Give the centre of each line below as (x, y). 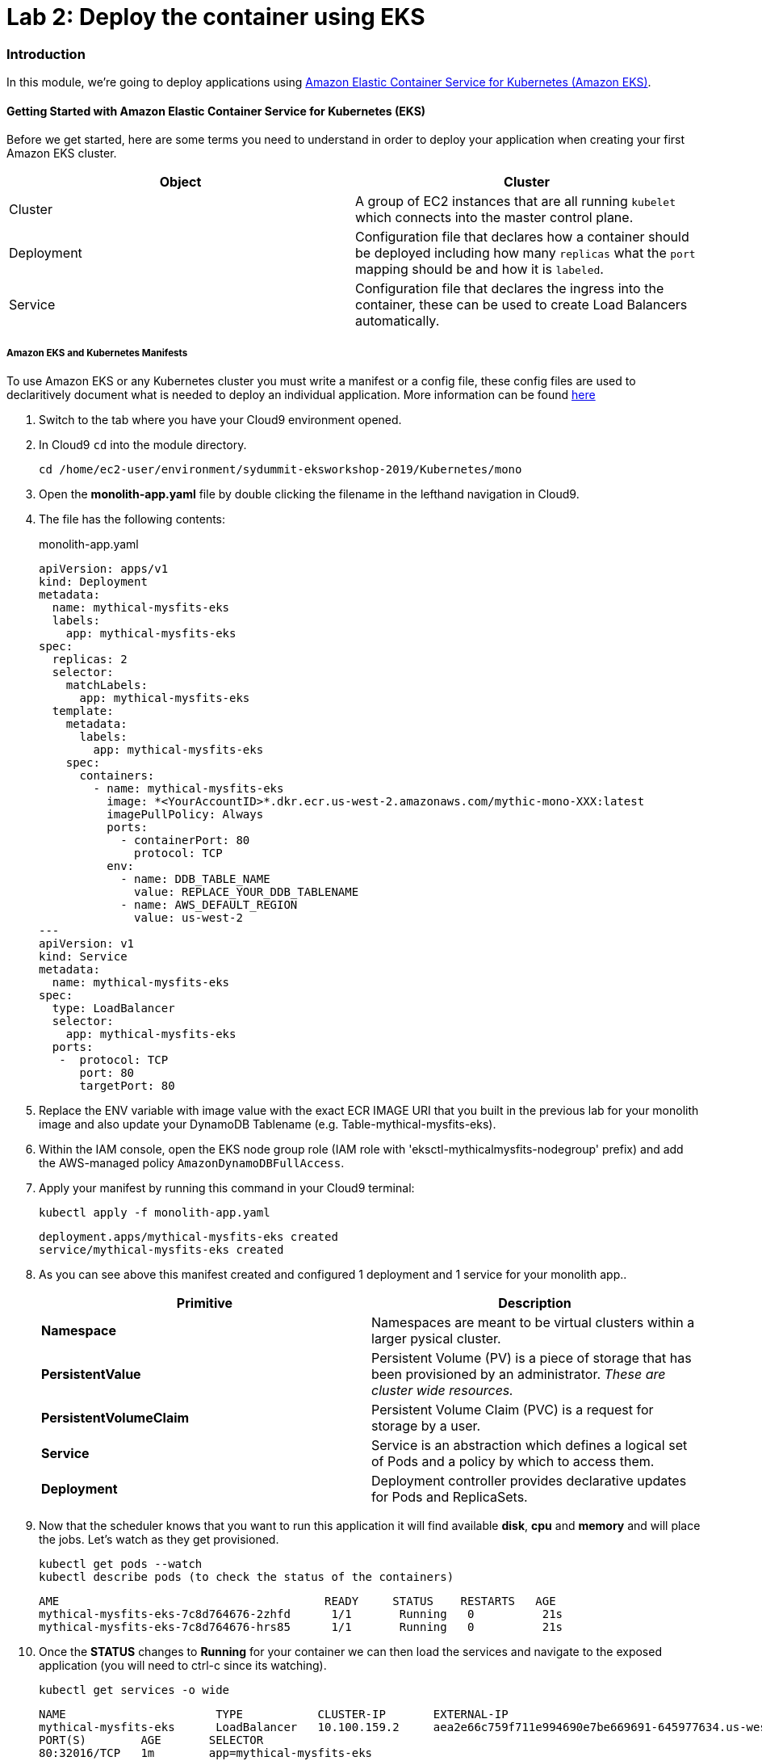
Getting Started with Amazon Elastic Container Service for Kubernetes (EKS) (216, 111)
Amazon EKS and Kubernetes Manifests (97, 353)
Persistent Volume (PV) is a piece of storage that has (532, 1358)
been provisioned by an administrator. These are (519, 1374)
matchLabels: (107, 685)
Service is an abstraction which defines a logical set (530, 1446)
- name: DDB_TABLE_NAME (195, 879)
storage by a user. (426, 1426)
